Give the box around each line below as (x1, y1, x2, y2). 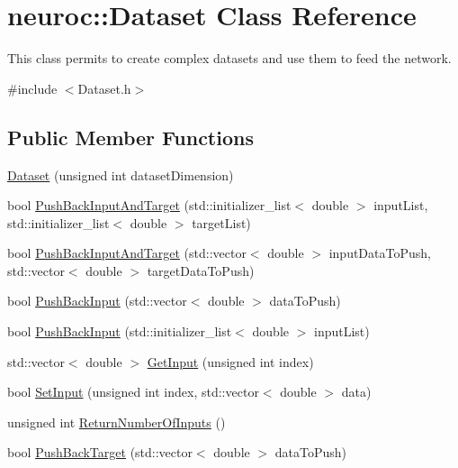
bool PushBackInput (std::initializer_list (7, 322, 232, 341)
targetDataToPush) (147, 261, 255, 280)
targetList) (192, 213, 251, 232)
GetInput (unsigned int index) (147, 352, 314, 371)
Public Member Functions (7, 123, 254, 151)
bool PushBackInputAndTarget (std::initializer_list (7, 196, 292, 215)
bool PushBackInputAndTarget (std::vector (7, 243, 247, 262)
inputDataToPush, (328, 243, 431, 262)
